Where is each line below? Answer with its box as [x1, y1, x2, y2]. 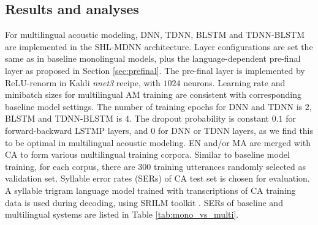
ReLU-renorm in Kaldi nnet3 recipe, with [5, 76, 161, 89]
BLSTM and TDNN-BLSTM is [5, 112, 123, 125]
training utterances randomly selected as [153, 160, 306, 172]
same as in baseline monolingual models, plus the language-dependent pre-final [5, 52, 301, 65]
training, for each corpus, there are [5, 160, 135, 172]
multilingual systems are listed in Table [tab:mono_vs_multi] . [5, 208, 239, 221]
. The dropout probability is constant [129, 112, 270, 125]
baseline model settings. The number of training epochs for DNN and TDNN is [5, 100, 303, 112]
